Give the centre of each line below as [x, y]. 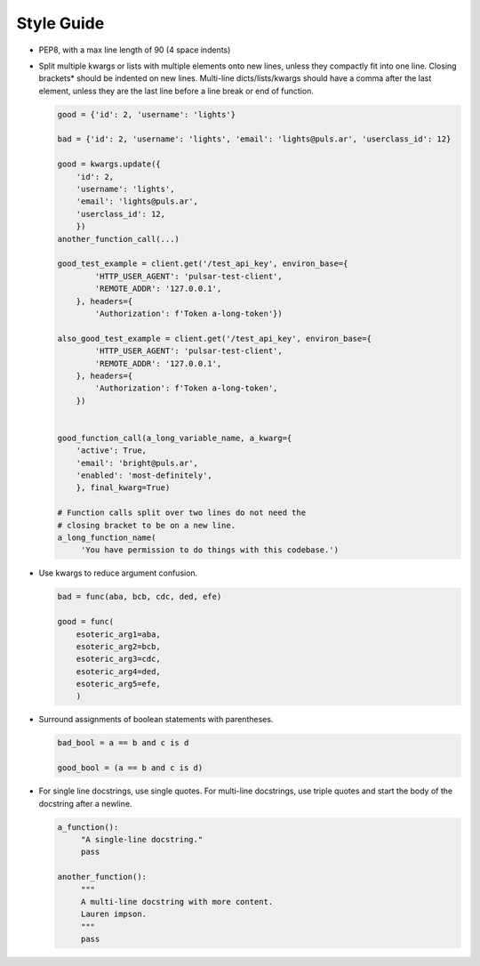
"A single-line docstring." [142, 839]
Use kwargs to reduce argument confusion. [118, 573]
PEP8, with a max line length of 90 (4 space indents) [135, 50]
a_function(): [88, 827]
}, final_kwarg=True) [123, 488]
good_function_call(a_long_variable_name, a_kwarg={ [175, 438]
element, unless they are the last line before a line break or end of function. [176, 91]
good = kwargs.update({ [109, 164]
